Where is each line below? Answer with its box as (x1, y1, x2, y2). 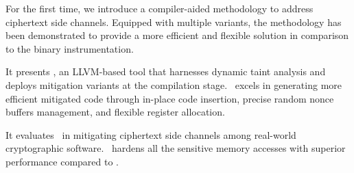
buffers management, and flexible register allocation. (5, 105, 225, 119)
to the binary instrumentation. (5, 41, 134, 55)
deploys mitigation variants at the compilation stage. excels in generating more (5, 77, 342, 92)
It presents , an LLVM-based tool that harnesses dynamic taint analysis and (5, 64, 326, 79)
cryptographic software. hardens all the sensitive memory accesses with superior (5, 141, 346, 155)
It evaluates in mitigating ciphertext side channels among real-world (5, 127, 296, 142)
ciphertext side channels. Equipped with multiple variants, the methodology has (5, 14, 342, 29)
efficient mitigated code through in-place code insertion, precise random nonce (5, 91, 334, 105)
